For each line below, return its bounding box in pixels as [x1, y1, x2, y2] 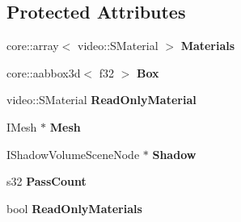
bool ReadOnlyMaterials [6, 199, 142, 216]
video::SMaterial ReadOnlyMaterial [6, 91, 197, 108]
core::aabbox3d [6, 64, 81, 81]
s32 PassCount [6, 173, 87, 190]
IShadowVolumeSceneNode [6, 145, 140, 162]
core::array [6, 37, 59, 54]
